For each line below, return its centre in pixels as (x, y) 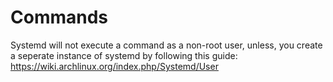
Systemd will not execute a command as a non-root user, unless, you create (166, 45)
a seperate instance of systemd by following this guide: (124, 55)
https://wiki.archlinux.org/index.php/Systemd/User (114, 66)
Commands (59, 17)
